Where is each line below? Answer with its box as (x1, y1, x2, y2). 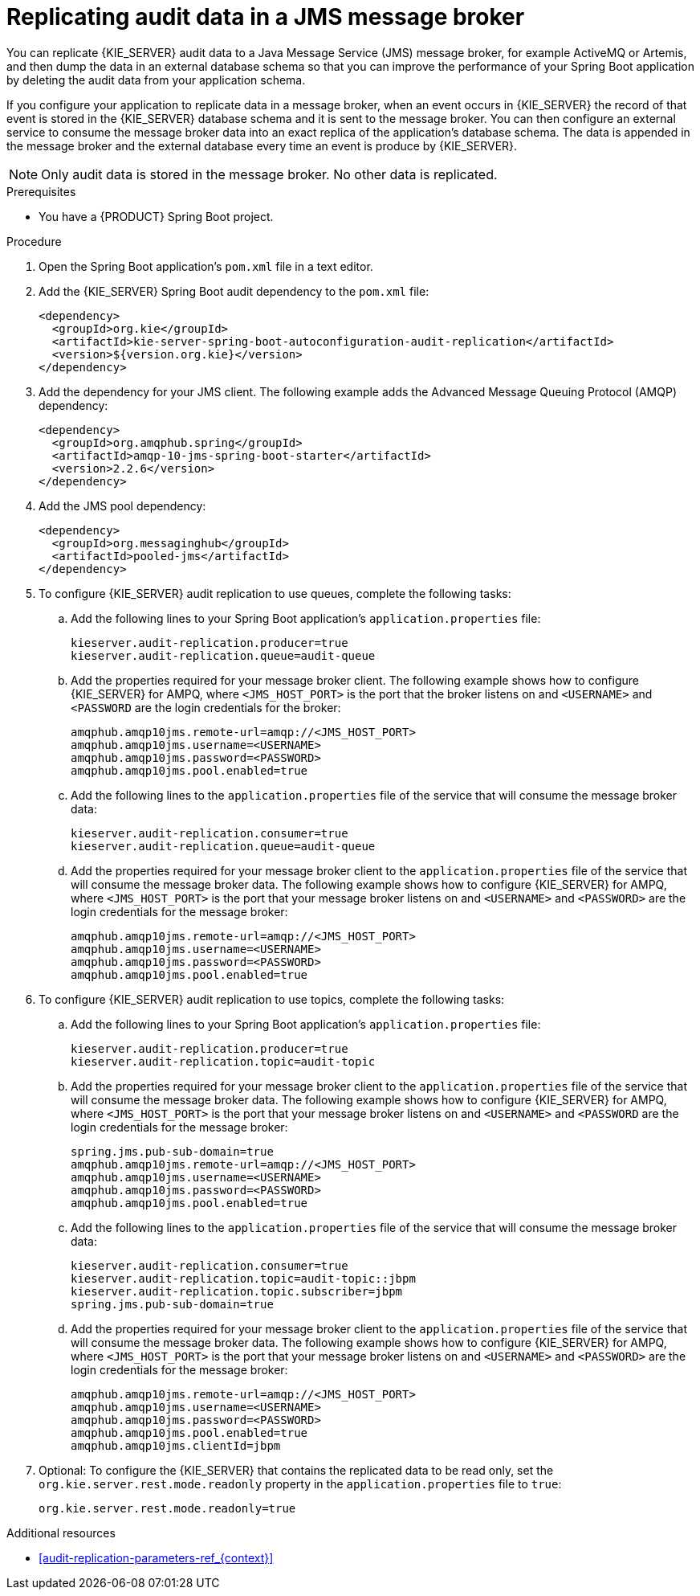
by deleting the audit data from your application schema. (6, 72, 306, 87)
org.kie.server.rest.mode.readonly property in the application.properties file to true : (39, 1476, 562, 1491)
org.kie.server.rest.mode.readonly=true (39, 1501, 296, 1515)
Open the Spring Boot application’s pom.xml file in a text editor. (39, 259, 373, 273)
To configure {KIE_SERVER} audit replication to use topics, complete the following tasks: (39, 992, 505, 1006)
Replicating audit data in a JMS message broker (6, 3, 525, 31)
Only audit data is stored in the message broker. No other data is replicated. (41, 166, 498, 182)
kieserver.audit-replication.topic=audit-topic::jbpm (71, 1271, 416, 1285)
